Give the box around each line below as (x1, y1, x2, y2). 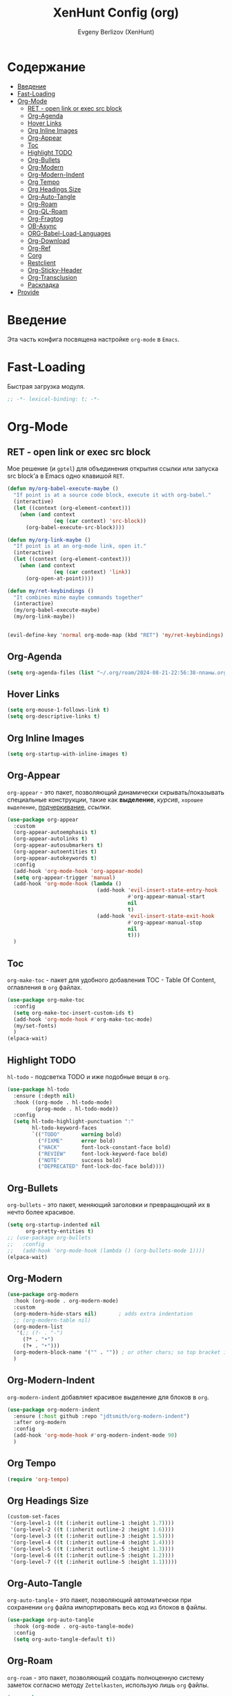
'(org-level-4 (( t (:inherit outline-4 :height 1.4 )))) (10, 1539, 175, 1546)
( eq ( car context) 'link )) (53, 569, 131, 575)
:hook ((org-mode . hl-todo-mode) (13, 1098, 113, 1106)
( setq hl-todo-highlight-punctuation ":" (13, 1118, 135, 1125)
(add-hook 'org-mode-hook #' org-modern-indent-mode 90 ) (13, 1432, 177, 1439)
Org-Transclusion (27, 273, 77, 282)
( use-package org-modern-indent (7, 1406, 100, 1413)
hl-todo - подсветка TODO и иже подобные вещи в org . (7, 1072, 171, 1080)
